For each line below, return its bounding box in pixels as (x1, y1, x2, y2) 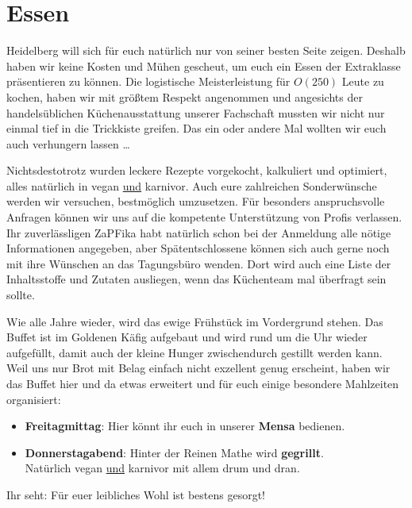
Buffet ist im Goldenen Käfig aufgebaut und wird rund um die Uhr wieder (6, 329, 368, 345)
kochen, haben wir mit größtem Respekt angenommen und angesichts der (6, 88, 363, 105)
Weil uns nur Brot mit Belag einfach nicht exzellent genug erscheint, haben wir (6, 360, 391, 376)
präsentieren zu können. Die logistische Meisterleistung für (6, 73, 291, 90)
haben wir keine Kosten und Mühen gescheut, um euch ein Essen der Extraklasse (6, 57, 401, 74)
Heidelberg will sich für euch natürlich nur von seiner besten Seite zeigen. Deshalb (6, 42, 406, 59)
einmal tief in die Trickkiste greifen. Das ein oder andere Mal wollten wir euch (6, 120, 387, 137)
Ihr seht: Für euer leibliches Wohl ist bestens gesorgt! (6, 486, 266, 502)
